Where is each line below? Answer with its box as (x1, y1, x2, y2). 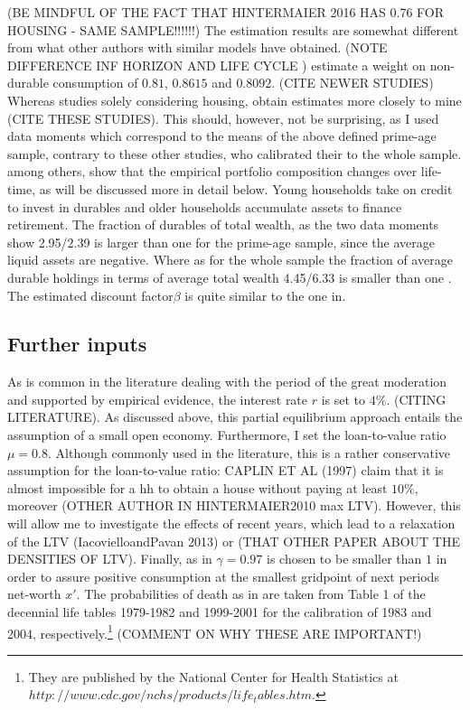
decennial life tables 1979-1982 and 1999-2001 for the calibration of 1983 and (7, 603, 432, 621)
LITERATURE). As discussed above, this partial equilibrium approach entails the (7, 407, 463, 426)
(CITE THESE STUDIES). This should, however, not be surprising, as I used (7, 108, 439, 127)
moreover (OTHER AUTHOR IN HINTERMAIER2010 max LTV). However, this (7, 496, 461, 515)
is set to (321, 389, 366, 408)
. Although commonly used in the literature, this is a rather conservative (48, 443, 451, 462)
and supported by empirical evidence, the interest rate (7, 389, 308, 408)
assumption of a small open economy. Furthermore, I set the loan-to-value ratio (7, 425, 446, 444)
